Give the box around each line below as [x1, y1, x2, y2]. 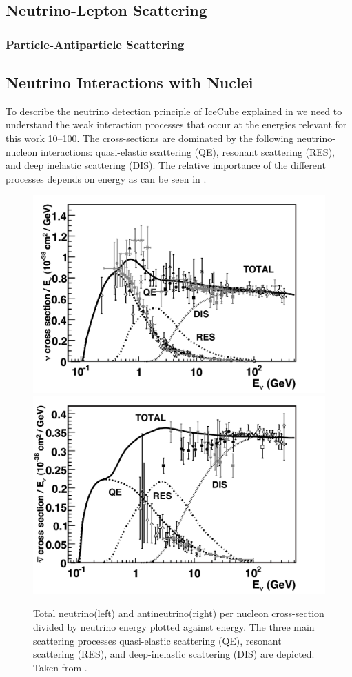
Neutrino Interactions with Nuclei [6, 72, 253, 93]
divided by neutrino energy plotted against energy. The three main [33, 620, 315, 634]
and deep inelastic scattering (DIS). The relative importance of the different [6, 158, 326, 172]
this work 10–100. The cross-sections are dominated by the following [6, 131, 294, 145]
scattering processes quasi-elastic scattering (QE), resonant [33, 633, 282, 647]
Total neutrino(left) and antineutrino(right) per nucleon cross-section [33, 606, 324, 620]
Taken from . [33, 660, 87, 674]
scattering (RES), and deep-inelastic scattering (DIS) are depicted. [33, 647, 315, 661]
